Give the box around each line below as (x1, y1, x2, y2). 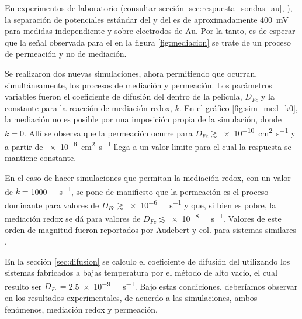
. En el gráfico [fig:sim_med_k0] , (179, 101, 298, 114)
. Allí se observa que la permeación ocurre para (23, 126, 193, 139)
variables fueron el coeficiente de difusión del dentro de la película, (5, 90, 242, 102)
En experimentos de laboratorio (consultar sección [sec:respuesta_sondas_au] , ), (5, 2, 293, 13)
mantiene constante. (5, 152, 77, 164)
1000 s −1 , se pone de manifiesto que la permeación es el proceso (30, 183, 269, 197)
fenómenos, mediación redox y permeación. (5, 303, 158, 315)
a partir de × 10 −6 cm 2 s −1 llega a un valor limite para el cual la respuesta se (5, 139, 291, 152)
